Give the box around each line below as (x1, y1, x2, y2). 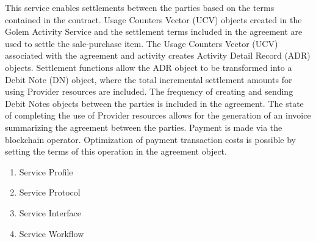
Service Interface (19, 206, 81, 219)
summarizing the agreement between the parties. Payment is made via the (5, 120, 282, 133)
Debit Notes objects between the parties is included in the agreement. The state (5, 97, 304, 109)
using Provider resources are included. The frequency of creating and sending (5, 85, 293, 98)
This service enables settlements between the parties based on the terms (5, 1, 275, 13)
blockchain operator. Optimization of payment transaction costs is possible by (5, 133, 296, 145)
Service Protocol (19, 186, 81, 199)
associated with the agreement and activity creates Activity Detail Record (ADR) (5, 49, 311, 62)
